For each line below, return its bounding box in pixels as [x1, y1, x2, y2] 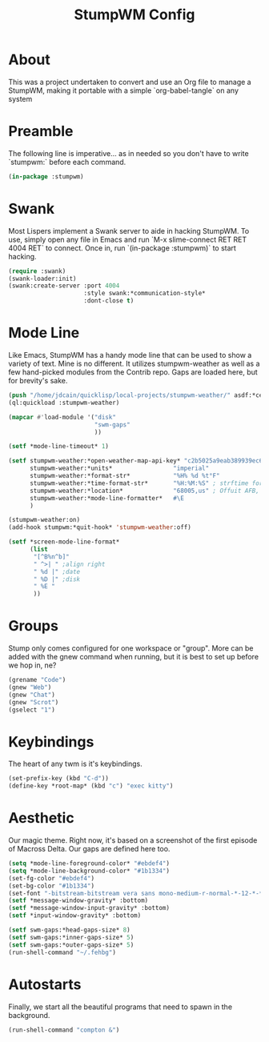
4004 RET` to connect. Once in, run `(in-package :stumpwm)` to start [8, 242, 236, 253]
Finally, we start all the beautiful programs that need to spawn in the [8, 1002, 233, 1012]
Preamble [8, 122, 74, 141]
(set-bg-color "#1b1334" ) [8, 882, 94, 890]
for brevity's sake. [8, 376, 68, 385]
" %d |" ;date [33, 567, 81, 575]
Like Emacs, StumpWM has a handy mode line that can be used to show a [8, 351, 252, 359]
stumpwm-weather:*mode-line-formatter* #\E [29, 494, 184, 502]
